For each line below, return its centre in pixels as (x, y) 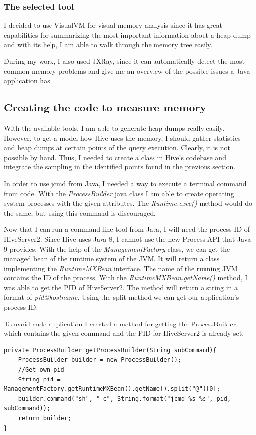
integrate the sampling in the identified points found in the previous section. (120, 167)
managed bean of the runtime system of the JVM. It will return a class (112, 258)
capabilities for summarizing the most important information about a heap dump (127, 34)
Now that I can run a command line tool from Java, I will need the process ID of (127, 229)
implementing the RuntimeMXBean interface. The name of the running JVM (121, 268)
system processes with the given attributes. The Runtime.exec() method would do (128, 203)
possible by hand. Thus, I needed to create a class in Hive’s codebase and (115, 157)
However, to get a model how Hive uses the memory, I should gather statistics (122, 137)
